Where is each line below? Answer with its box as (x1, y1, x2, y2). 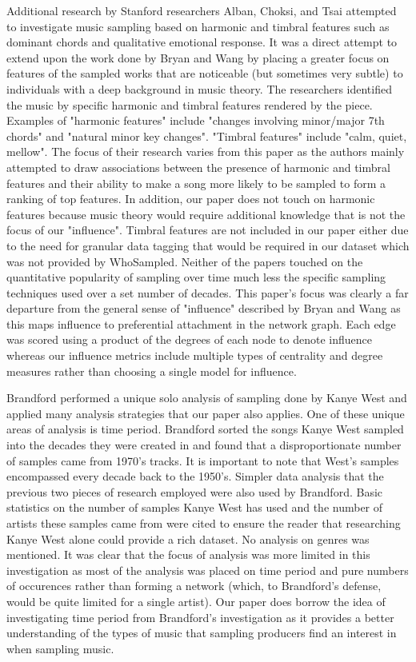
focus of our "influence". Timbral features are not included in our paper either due (6, 221, 409, 238)
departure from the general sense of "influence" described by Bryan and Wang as (6, 300, 401, 317)
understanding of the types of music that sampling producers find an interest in (6, 624, 397, 641)
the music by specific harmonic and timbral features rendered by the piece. (6, 96, 373, 113)
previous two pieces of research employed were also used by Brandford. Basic (6, 483, 383, 500)
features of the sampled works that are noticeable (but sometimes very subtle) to (6, 65, 403, 82)
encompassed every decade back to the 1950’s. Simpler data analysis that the (6, 468, 384, 485)
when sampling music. (6, 640, 114, 656)
